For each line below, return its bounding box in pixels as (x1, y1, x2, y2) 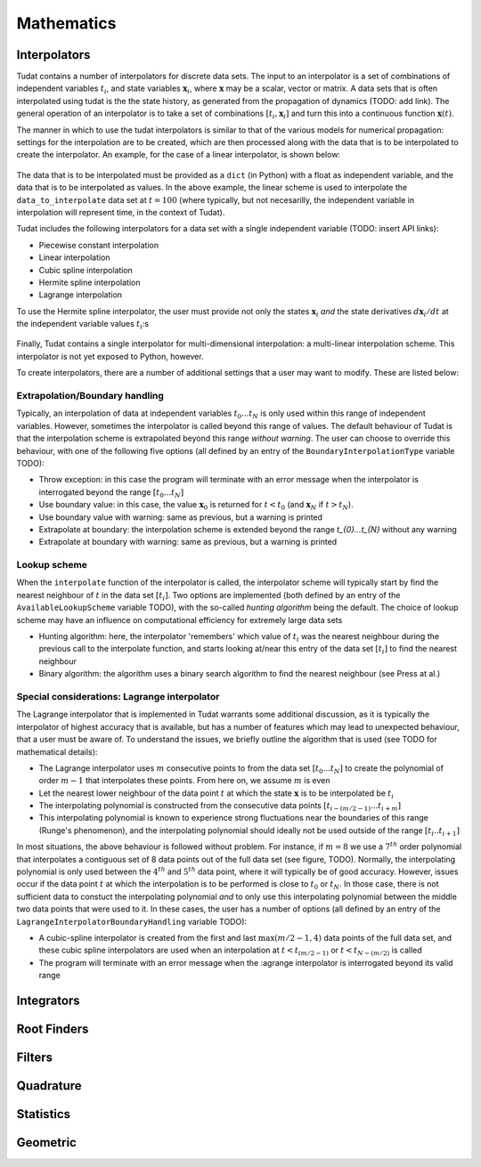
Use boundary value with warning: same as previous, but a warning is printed (38, 512, 323, 523)
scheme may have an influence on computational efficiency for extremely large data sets (16, 614, 343, 625)
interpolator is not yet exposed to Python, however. (16, 351, 204, 361)
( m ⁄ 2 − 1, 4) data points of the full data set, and (274, 932, 452, 943)
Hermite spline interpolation (38, 277, 141, 288)
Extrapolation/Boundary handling (16, 390, 165, 402)
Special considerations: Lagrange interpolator (16, 690, 220, 702)
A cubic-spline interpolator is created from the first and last (38, 932, 257, 943)
